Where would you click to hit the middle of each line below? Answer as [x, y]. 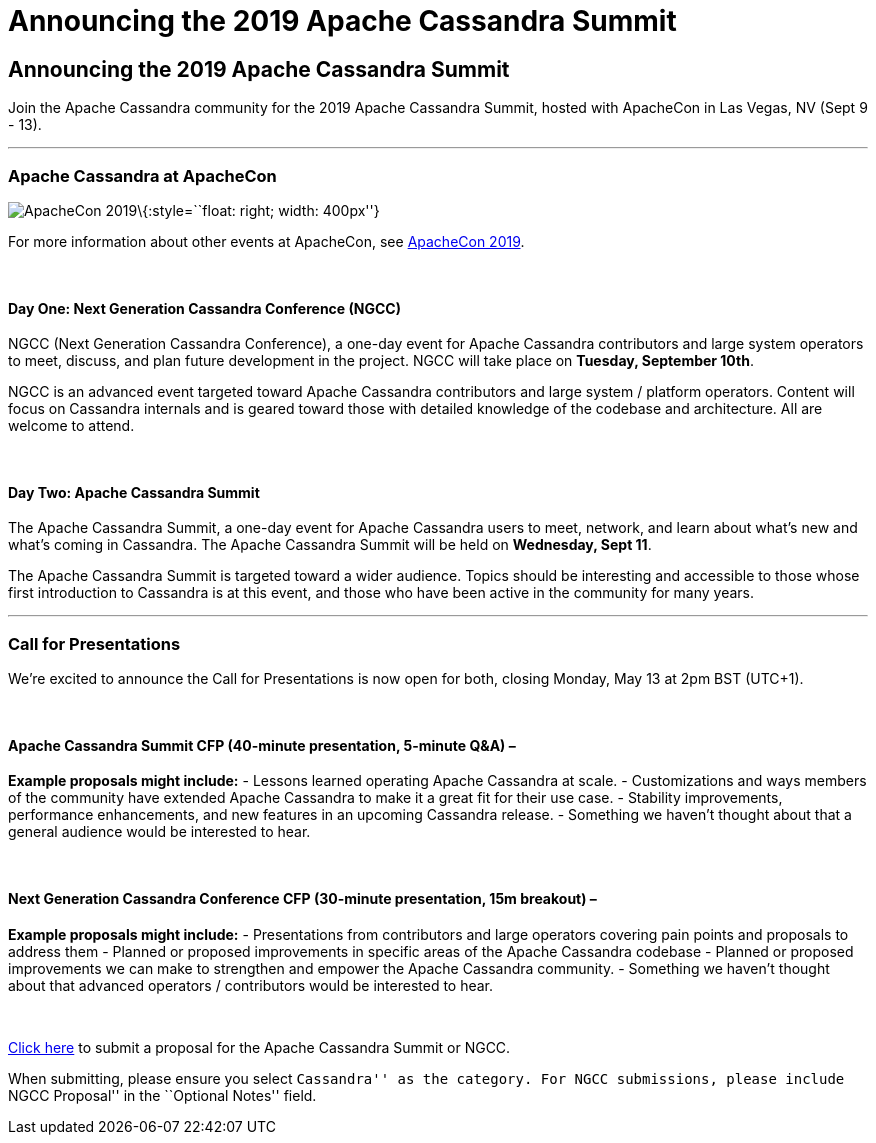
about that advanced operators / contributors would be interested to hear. [251, 985]
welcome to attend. [71, 426]
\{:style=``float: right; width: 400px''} [258, 210]
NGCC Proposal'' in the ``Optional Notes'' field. [162, 1095]
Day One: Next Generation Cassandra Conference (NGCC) [204, 308]
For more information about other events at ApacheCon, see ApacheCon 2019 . [266, 241]
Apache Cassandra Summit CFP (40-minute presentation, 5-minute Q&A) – [262, 745]
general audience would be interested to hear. [159, 832]
